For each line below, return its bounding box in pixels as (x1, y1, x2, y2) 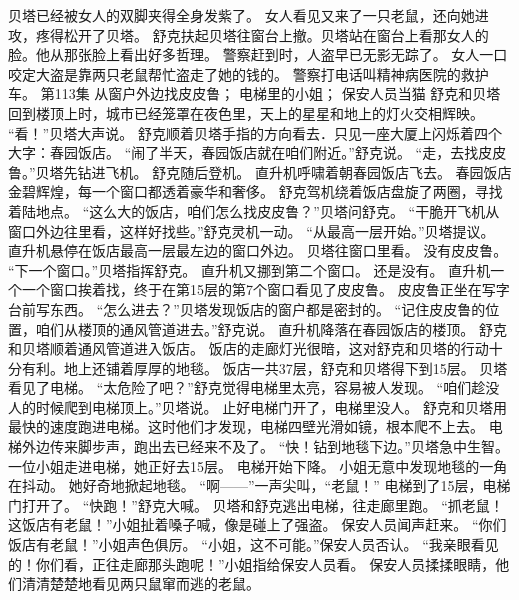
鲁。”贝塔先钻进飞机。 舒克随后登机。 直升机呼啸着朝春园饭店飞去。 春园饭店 (8, 161, 512, 182)
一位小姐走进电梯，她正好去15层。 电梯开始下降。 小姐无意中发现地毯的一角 (8, 455, 508, 476)
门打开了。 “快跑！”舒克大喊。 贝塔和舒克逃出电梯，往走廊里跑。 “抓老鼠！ (8, 494, 504, 515)
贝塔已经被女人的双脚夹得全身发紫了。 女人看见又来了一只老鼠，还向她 (8, 5, 475, 25)
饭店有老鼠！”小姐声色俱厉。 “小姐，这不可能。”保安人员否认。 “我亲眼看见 (8, 534, 499, 555)
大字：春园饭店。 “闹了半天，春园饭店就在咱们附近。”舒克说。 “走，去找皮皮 (8, 142, 507, 163)
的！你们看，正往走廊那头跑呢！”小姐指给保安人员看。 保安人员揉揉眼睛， (8, 553, 496, 574)
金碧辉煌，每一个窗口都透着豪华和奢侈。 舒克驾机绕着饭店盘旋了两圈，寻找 (8, 181, 503, 202)
